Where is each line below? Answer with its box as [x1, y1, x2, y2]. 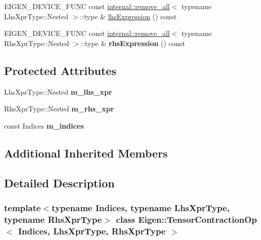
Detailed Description [4, 175, 115, 190]
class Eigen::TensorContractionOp [116, 213, 257, 225]
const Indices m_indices [4, 120, 84, 131]
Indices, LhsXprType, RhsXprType [18, 224, 166, 237]
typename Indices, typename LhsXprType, [51, 201, 230, 214]
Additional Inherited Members [4, 145, 168, 161]
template [4, 201, 41, 214]
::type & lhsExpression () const [80, 11, 177, 21]
